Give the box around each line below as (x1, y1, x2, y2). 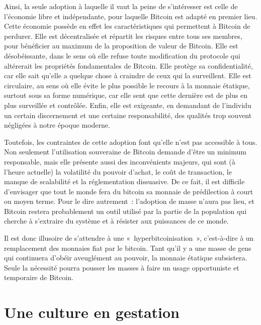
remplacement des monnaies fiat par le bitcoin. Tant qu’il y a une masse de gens (4, 242, 251, 253)
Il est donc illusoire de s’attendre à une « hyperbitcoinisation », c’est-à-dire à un (4, 233, 254, 243)
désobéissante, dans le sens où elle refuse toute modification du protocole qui (4, 50, 240, 61)
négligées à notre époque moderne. (4, 120, 110, 130)
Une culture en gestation (4, 302, 180, 322)
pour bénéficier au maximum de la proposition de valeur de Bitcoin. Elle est (4, 40, 238, 51)
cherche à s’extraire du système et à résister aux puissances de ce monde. (4, 215, 229, 226)
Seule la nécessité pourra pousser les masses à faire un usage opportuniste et (4, 262, 239, 273)
